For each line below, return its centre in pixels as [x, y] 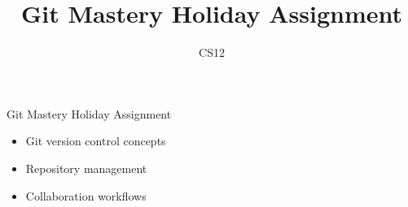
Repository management [86, 168]
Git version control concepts [96, 141]
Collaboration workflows [86, 195]
